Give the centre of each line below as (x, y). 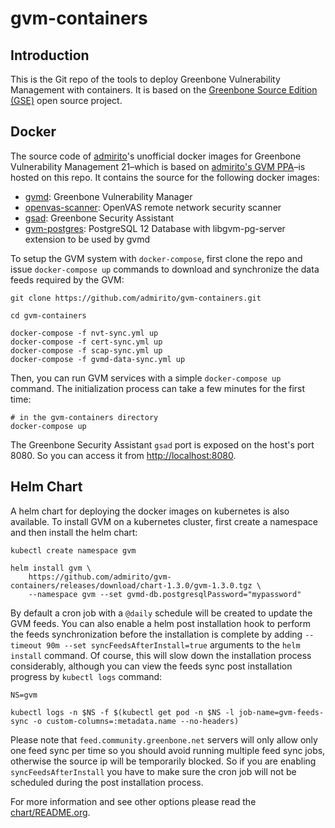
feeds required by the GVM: (67, 279)
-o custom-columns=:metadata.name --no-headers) (136, 721)
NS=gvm (24, 695)
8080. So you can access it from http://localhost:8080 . (123, 455)
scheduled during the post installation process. (107, 782)
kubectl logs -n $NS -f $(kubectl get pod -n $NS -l (122, 712)
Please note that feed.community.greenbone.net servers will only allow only (164, 739)
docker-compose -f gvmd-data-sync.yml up (98, 359)
